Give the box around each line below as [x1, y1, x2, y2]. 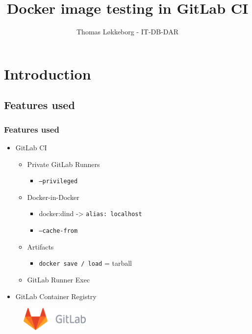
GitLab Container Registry [15, 291, 97, 301]
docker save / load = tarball [39, 258, 132, 268]
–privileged [39, 178, 78, 185]
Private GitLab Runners [27, 159, 100, 169]
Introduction [4, 63, 91, 83]
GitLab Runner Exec [27, 274, 90, 284]
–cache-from [39, 227, 78, 234]
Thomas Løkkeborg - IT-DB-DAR [76, 27, 178, 37]
